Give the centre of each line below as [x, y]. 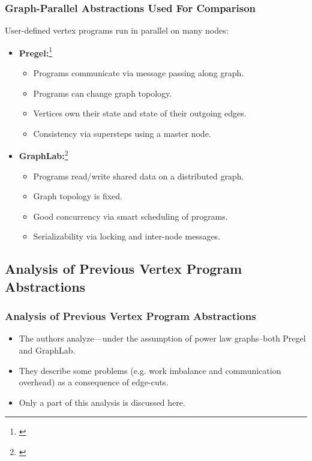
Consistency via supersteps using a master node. [122, 133]
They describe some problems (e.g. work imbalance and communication [150, 370]
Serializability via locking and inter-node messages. [127, 236]
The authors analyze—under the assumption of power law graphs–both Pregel [162, 338]
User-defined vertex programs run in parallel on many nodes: [117, 30]
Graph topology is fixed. [78, 196]
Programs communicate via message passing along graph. [139, 73]
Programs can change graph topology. [103, 93]
